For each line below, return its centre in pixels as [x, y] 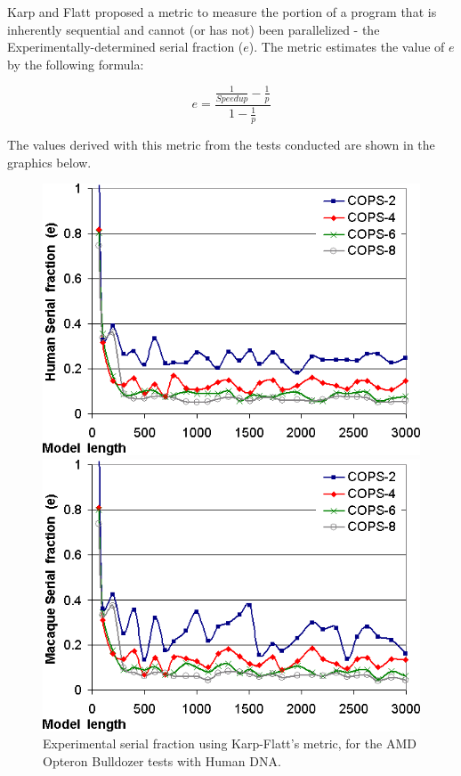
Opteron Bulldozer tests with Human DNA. [162, 761]
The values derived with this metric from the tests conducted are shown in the [221, 144]
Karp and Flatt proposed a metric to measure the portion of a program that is [222, 12]
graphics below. [49, 162]
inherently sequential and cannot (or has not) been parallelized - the [194, 29]
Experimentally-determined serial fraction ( [125, 47]
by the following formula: [76, 64]
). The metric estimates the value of [347, 47]
